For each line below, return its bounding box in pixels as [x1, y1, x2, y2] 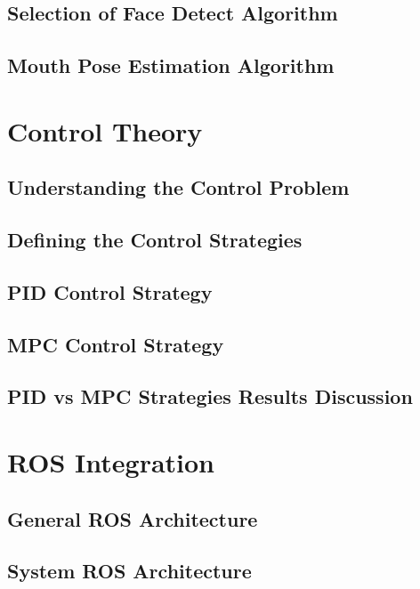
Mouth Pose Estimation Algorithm [7, 52, 335, 79]
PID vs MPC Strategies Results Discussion [7, 383, 413, 410]
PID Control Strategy [7, 278, 213, 305]
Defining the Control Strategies [7, 226, 303, 254]
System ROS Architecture [7, 557, 252, 585]
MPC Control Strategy [7, 330, 224, 358]
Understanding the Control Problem [7, 173, 350, 201]
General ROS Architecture [7, 504, 258, 532]
